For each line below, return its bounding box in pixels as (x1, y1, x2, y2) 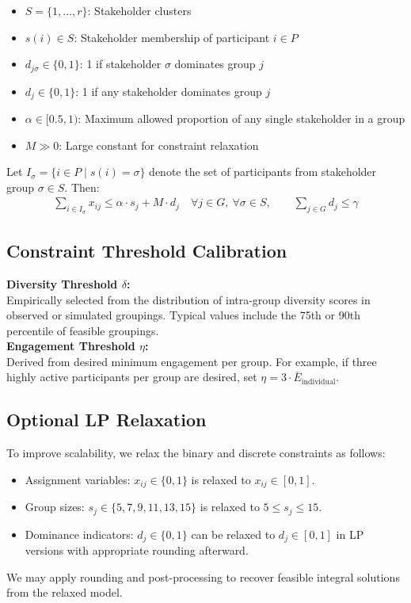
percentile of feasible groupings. (6, 322, 159, 338)
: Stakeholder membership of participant (74, 29, 270, 45)
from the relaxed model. (6, 584, 123, 601)
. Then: (64, 178, 100, 195)
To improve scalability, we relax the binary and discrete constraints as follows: (6, 445, 386, 461)
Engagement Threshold (6, 338, 135, 354)
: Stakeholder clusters (87, 2, 192, 18)
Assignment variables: (25, 471, 131, 487)
